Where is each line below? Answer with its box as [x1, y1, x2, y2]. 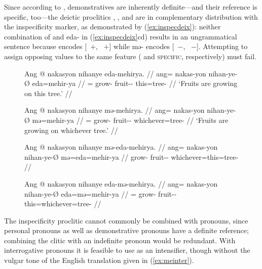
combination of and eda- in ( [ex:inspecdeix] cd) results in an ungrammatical [4, 31, 237, 41]
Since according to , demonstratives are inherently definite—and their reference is [4, 2, 257, 12]
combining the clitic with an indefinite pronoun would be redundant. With [4, 235, 236, 245]
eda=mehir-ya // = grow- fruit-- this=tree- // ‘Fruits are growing [32, 78, 238, 88]
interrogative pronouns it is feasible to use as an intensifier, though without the [4, 245, 250, 255]
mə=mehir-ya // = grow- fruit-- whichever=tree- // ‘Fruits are [32, 114, 229, 125]
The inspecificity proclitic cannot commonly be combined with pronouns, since [4, 215, 248, 226]
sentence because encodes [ [4, 41, 87, 52]
